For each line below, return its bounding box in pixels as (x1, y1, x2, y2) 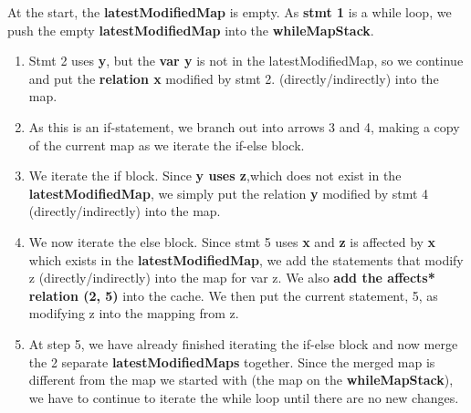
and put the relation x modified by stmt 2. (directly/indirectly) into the (28, 68, 439, 88)
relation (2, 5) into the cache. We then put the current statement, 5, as (28, 285, 438, 305)
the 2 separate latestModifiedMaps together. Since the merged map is (28, 352, 435, 371)
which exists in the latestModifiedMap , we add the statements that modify (28, 250, 464, 269)
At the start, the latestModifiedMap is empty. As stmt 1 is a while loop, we (7, 3, 452, 21)
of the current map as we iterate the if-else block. (28, 135, 305, 154)
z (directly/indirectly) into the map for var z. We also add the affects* (28, 268, 435, 287)
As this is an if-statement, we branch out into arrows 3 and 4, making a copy (28, 117, 460, 136)
